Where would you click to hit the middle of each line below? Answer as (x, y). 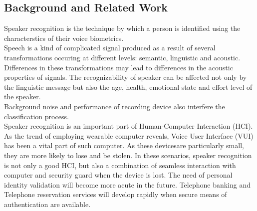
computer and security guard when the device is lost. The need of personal (118, 175)
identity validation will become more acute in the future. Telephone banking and (128, 184)
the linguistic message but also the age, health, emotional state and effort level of (128, 87)
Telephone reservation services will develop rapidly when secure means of (116, 194)
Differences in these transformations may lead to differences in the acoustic (119, 67)
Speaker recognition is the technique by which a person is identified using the (122, 28)
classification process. (36, 116)
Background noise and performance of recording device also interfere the (115, 106)
